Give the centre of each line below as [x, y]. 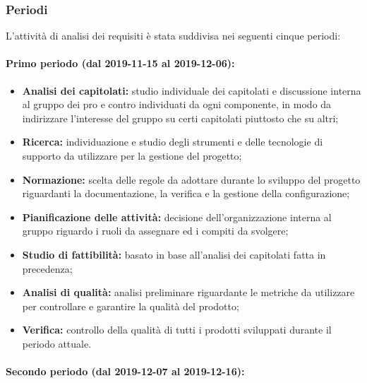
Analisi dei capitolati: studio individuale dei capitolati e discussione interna [192, 90]
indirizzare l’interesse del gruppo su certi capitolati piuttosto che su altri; [180, 118]
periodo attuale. [57, 343]
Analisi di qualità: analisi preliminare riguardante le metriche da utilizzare [188, 292]
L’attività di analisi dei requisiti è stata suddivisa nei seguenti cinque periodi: [173, 36]
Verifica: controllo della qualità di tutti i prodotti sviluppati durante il [177, 330]
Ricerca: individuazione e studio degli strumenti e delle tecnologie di [173, 142]
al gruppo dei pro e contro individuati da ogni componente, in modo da [177, 104]
